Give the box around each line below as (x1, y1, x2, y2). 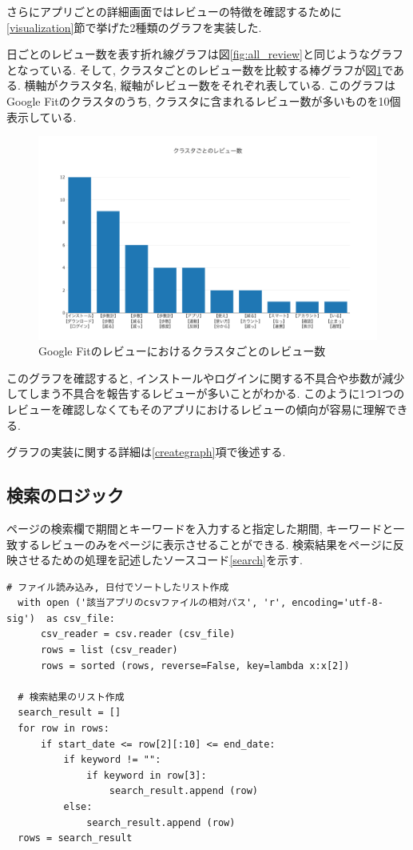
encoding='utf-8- (292, 597, 383, 609)
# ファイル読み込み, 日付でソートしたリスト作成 (6, 581, 229, 593)
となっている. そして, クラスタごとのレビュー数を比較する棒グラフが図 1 (6, 61, 383, 78)
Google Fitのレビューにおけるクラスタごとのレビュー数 (38, 343, 326, 359)
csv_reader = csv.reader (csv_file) (40, 628, 236, 640)
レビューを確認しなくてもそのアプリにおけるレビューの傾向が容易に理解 (6, 400, 386, 417)
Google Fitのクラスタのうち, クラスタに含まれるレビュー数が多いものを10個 (6, 92, 401, 109)
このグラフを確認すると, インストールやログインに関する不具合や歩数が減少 (6, 369, 405, 386)
